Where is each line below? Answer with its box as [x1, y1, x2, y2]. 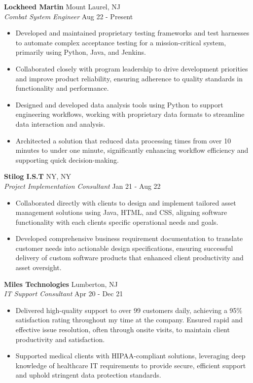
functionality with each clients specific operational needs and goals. [15, 216, 218, 227]
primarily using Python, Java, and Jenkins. [15, 47, 146, 57]
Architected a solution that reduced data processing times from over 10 [15, 135, 231, 145]
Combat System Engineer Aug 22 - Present [4, 11, 133, 21]
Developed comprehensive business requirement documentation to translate [15, 233, 243, 244]
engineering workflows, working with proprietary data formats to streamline [15, 109, 245, 119]
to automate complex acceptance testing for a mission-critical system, [15, 37, 226, 47]
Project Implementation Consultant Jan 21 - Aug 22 [4, 180, 161, 191]
